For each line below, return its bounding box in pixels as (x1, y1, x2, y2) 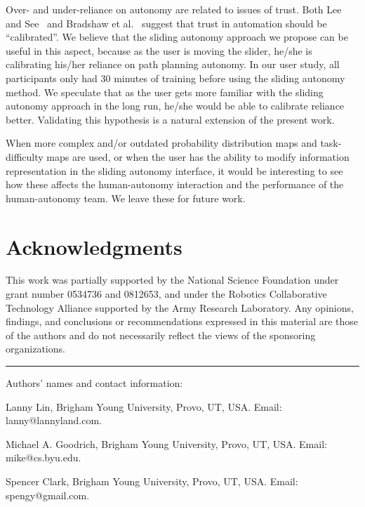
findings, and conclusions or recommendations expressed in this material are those (6, 314, 359, 329)
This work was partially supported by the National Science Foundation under (6, 272, 339, 287)
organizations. (6, 341, 65, 356)
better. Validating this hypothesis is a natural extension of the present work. (6, 112, 335, 126)
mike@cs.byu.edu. (6, 450, 81, 465)
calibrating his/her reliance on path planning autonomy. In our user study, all (6, 57, 340, 72)
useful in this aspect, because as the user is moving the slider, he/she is (6, 43, 312, 58)
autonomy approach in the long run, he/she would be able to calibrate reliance (6, 98, 345, 113)
